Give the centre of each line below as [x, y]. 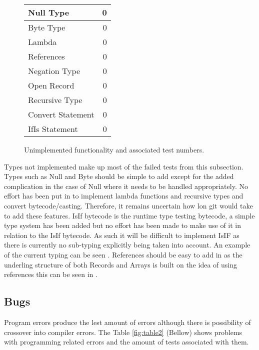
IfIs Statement [53, 129]
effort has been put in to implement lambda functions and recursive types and [124, 196]
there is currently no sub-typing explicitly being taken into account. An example [127, 245]
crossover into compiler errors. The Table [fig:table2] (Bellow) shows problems [123, 332]
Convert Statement [61, 114]
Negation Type [54, 71]
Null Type [49, 12]
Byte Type [47, 27]
